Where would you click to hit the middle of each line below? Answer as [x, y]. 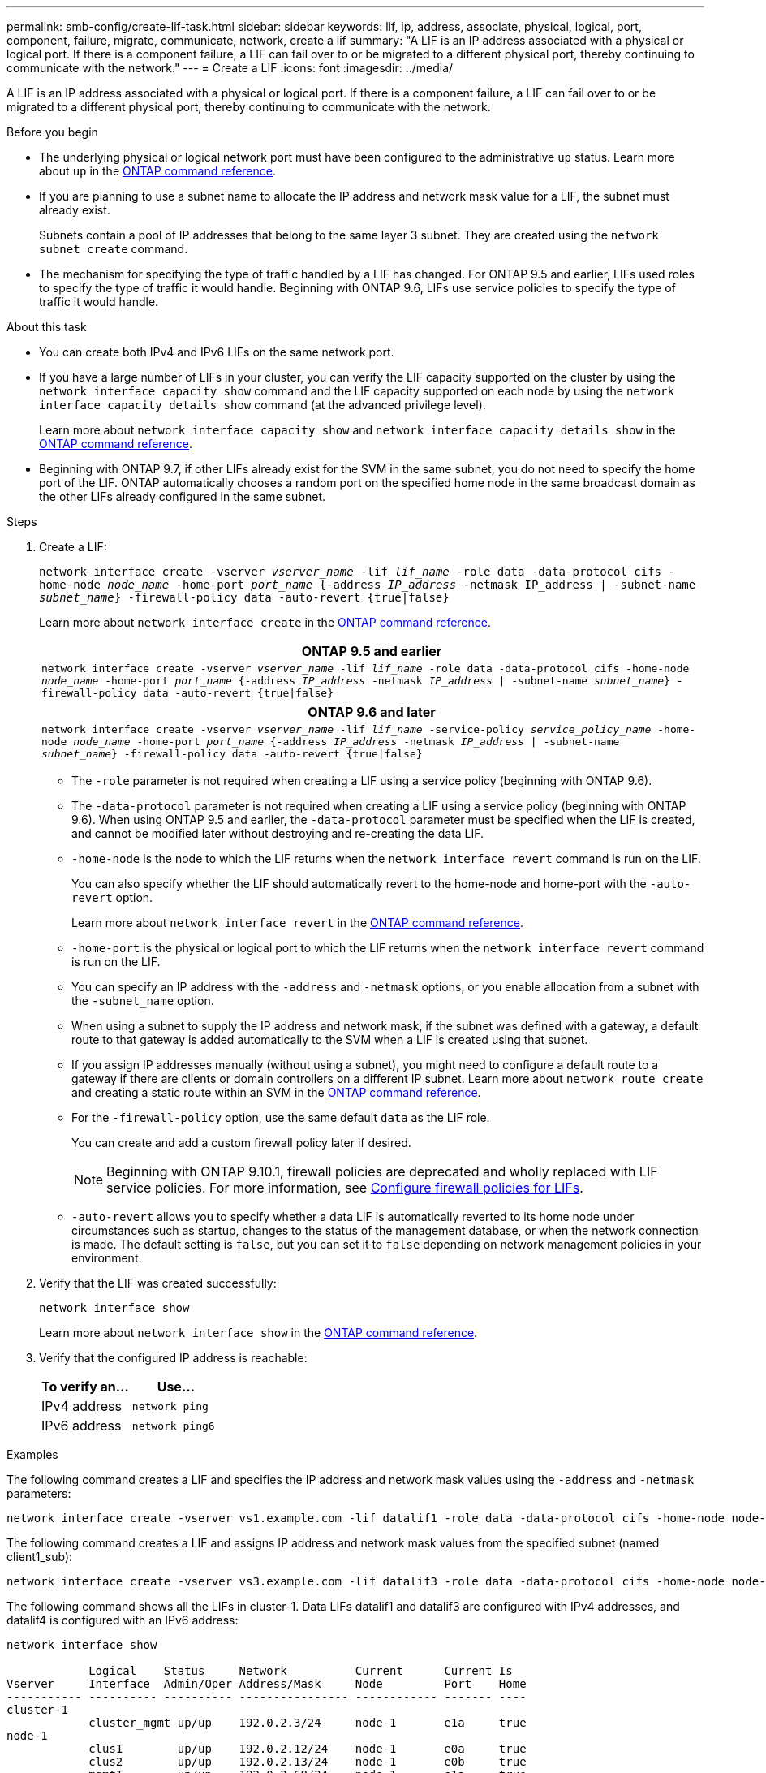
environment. [107, 1258]
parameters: [39, 1493]
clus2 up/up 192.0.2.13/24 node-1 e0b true [308, 1762]
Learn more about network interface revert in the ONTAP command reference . [298, 923]
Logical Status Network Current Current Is [301, 1671]
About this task [47, 327]
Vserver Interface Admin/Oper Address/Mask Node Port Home [267, 1684]
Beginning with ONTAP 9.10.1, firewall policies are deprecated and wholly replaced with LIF [382, 1171]
